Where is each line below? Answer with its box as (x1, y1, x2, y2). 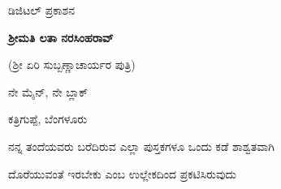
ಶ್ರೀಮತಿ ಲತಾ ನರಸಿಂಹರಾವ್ (8, 28, 114, 45)
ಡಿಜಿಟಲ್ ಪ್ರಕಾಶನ (8, 2, 75, 18)
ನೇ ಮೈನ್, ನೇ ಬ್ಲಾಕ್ (8, 83, 89, 100)
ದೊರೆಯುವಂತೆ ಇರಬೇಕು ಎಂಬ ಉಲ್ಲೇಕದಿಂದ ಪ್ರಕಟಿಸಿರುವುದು (8, 165, 236, 182)
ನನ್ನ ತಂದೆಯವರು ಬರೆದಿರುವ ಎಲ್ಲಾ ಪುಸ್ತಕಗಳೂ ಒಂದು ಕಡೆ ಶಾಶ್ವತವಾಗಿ (8, 137, 275, 154)
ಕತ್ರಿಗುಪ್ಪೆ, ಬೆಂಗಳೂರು (8, 110, 88, 127)
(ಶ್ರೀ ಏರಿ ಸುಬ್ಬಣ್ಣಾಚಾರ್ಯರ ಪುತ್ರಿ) (8, 56, 136, 73)
